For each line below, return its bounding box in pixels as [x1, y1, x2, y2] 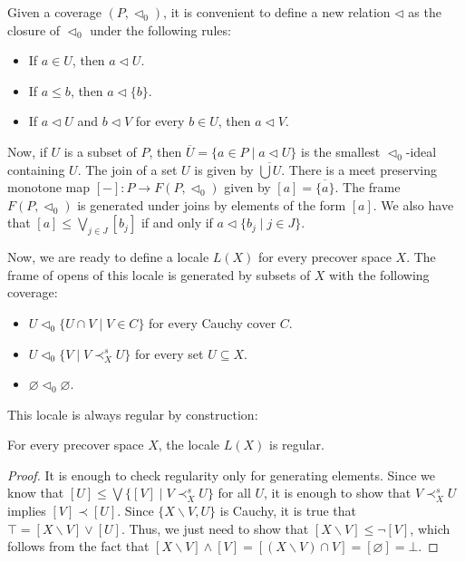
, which [410, 518, 450, 538]
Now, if [7, 141, 47, 160]
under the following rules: [90, 20, 231, 39]
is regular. [268, 435, 325, 454]
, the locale [158, 435, 220, 454]
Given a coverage [7, 3, 102, 21]
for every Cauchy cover [149, 313, 276, 332]
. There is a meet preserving [281, 160, 437, 179]
